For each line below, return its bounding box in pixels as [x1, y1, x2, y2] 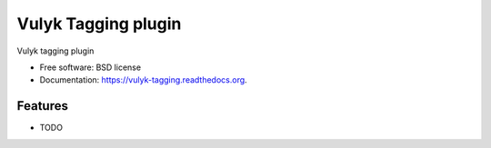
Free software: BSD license [39, 62, 141, 73]
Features [16, 98, 68, 113]
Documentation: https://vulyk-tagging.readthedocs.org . [39, 74, 247, 85]
